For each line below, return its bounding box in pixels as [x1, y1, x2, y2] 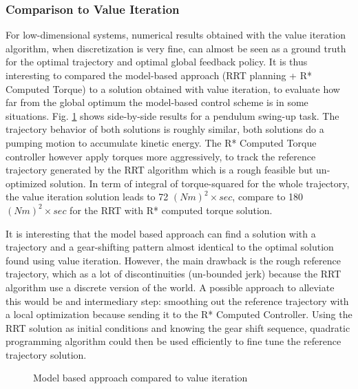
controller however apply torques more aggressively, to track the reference [6, 149, 316, 163]
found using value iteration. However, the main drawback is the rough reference [6, 253, 341, 267]
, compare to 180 [232, 189, 304, 204]
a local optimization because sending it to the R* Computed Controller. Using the [6, 307, 352, 322]
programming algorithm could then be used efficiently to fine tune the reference [6, 334, 341, 348]
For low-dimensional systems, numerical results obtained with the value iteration [6, 28, 346, 42]
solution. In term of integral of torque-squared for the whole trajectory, [50, 176, 350, 190]
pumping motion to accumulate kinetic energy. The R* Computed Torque [6, 135, 317, 149]
